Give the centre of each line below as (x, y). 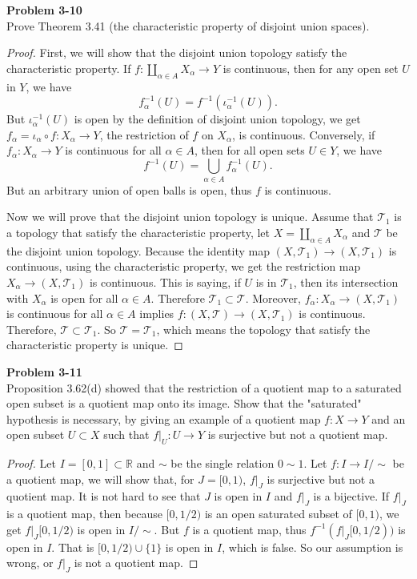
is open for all (84, 298)
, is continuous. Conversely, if (304, 134)
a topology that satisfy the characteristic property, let (138, 232)
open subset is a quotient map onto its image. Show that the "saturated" (184, 403)
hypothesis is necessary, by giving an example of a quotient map (164, 418)
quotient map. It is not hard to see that (104, 496)
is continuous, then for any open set (311, 68)
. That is (73, 547)
